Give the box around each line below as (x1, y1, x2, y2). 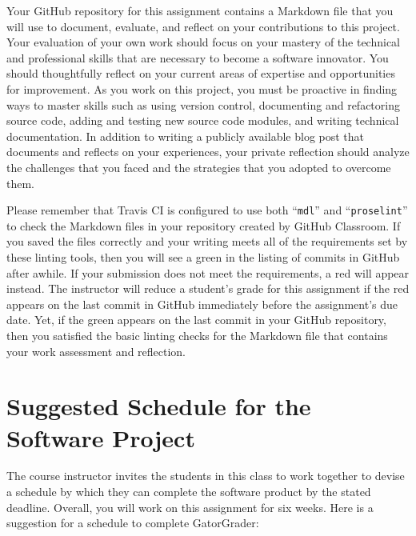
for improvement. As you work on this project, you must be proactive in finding (6, 80, 398, 97)
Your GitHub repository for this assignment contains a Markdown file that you (6, 2, 394, 18)
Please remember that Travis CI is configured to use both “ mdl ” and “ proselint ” (6, 202, 408, 218)
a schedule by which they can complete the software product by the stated (6, 483, 371, 500)
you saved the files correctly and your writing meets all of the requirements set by (6, 233, 408, 250)
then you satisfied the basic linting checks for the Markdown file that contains (6, 326, 388, 343)
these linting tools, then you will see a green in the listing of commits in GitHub (6, 248, 400, 265)
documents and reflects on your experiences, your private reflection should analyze (6, 143, 410, 160)
